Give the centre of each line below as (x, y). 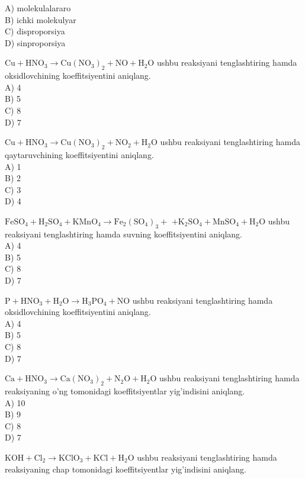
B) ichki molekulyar (41, 19)
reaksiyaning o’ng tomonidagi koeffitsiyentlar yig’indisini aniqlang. (125, 391)
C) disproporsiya (35, 31)
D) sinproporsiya (35, 42)
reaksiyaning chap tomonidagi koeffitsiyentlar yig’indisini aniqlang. (126, 469)
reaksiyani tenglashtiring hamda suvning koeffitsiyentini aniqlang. (124, 234)
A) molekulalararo (38, 8)
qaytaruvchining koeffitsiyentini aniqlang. (79, 154)
